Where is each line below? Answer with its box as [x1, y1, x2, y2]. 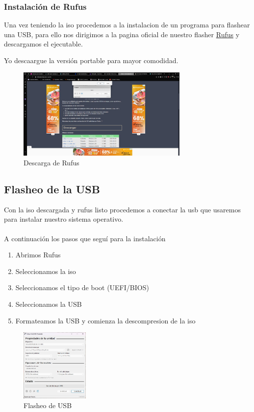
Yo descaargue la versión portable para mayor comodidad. [4, 55, 178, 65]
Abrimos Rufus [15, 250, 61, 260]
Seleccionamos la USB [15, 298, 82, 309]
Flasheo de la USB [4, 181, 100, 196]
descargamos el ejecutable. [4, 39, 83, 49]
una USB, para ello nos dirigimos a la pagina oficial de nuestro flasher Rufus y [4, 29, 240, 39]
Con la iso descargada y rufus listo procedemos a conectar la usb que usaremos [4, 204, 241, 214]
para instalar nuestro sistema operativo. [4, 214, 124, 224]
